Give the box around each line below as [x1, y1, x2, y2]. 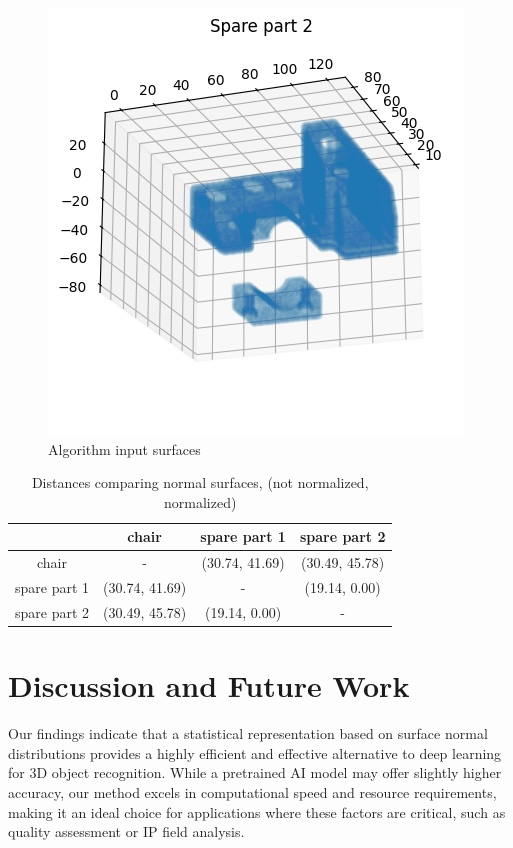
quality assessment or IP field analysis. [8, 821, 245, 842]
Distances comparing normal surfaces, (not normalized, [31, 472, 369, 493]
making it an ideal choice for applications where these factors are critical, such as [8, 801, 506, 822]
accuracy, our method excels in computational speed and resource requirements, [8, 781, 497, 802]
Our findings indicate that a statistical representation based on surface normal [8, 723, 488, 744]
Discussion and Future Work [8, 665, 410, 706]
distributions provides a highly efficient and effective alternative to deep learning [8, 742, 502, 763]
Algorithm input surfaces [48, 438, 201, 459]
